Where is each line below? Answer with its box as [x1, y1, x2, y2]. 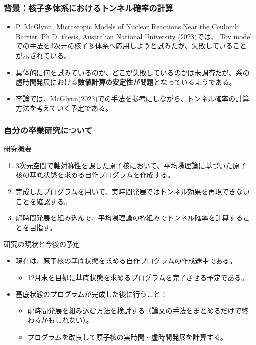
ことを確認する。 [15, 196, 71, 206]
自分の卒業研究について [4, 124, 93, 136]
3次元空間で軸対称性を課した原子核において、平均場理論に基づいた [15, 160, 233, 170]
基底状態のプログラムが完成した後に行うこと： [15, 289, 168, 299]
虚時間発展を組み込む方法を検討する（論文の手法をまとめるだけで [27, 305, 242, 315]
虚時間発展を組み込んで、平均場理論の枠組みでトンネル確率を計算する [15, 213, 243, 223]
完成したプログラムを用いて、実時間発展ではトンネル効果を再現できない [15, 186, 250, 196]
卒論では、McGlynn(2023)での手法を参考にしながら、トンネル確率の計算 [15, 93, 250, 103]
